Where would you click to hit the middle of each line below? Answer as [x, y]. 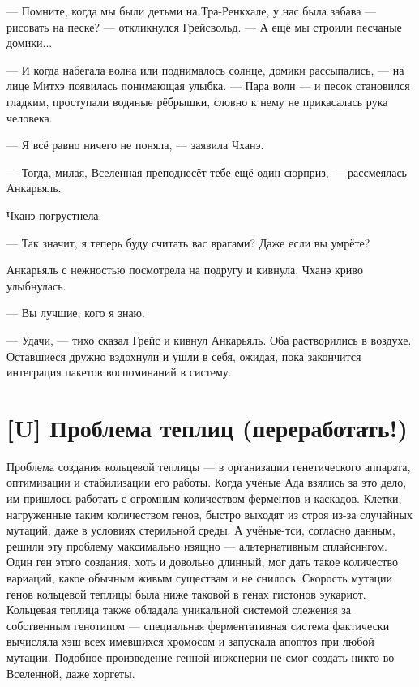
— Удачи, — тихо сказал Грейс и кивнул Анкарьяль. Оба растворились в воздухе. [209, 339]
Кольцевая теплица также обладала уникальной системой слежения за [179, 610]
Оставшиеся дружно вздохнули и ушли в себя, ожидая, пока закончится [184, 356]
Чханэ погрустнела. [54, 215]
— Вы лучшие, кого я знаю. [76, 313]
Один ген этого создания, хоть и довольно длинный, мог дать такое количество [202, 562]
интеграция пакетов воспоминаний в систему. [119, 372]
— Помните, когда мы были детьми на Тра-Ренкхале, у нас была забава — [192, 11]
